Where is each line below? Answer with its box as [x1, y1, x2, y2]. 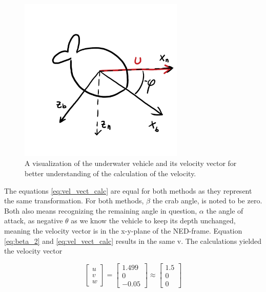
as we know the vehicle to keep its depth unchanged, [71, 215, 236, 226]
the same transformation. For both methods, [4, 195, 144, 206]
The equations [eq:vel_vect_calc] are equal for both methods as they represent [4, 185, 252, 196]
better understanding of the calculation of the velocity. [25, 168, 196, 178]
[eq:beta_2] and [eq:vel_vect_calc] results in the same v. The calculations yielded [4, 235, 261, 246]
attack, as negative [4, 215, 63, 226]
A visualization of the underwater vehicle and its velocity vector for [25, 158, 237, 169]
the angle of [206, 205, 243, 216]
